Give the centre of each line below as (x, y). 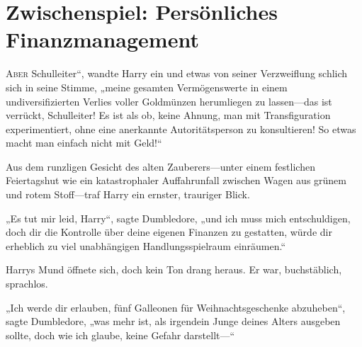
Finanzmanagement (102, 39)
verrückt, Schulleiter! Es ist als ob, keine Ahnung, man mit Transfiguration (168, 115)
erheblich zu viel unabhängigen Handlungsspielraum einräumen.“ (146, 245)
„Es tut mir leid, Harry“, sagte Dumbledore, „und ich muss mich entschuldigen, (178, 218)
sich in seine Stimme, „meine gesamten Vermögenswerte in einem (147, 87)
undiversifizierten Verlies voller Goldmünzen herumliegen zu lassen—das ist (169, 101)
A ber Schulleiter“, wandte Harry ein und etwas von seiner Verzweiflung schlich (177, 73)
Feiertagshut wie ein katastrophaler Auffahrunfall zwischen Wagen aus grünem (176, 180)
